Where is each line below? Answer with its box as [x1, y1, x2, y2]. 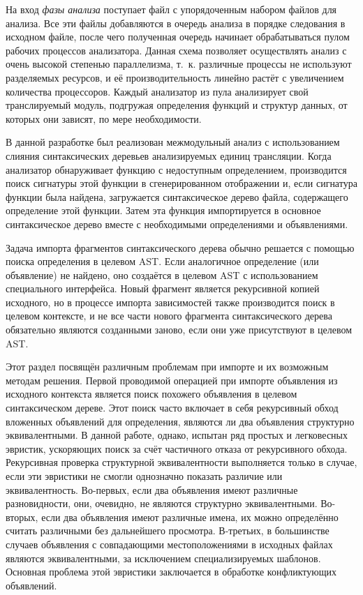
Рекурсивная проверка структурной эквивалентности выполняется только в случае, [6, 455, 357, 469]
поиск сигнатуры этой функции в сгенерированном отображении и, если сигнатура [6, 176, 357, 190]
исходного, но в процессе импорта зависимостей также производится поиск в [6, 294, 335, 309]
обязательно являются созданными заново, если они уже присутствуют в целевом [6, 322, 353, 337]
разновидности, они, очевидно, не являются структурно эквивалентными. [6, 496, 318, 511]
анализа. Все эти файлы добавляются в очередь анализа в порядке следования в [6, 15, 346, 30]
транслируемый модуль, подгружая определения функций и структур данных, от [6, 98, 348, 112]
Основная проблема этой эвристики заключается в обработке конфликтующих [6, 564, 336, 579]
